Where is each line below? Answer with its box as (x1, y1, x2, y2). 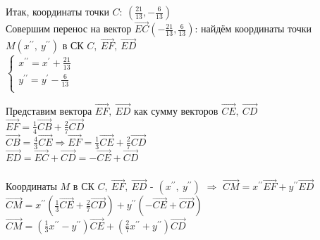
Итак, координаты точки (6, 4, 109, 18)
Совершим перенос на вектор (6, 21, 132, 36)
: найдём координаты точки (195, 21, 312, 36)
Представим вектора (6, 103, 92, 118)
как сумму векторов (134, 103, 219, 118)
